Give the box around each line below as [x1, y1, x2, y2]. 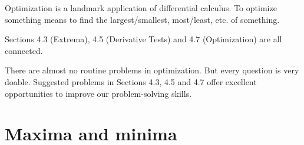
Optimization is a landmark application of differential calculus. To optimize [5, 2, 277, 14]
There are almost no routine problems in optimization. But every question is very [5, 64, 299, 76]
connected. [5, 44, 43, 56]
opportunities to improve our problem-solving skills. [5, 87, 192, 99]
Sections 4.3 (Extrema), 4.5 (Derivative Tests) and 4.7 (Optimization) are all [5, 33, 282, 45]
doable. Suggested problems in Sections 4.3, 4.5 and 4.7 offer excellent [5, 75, 257, 87]
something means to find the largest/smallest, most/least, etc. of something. [5, 13, 280, 25]
